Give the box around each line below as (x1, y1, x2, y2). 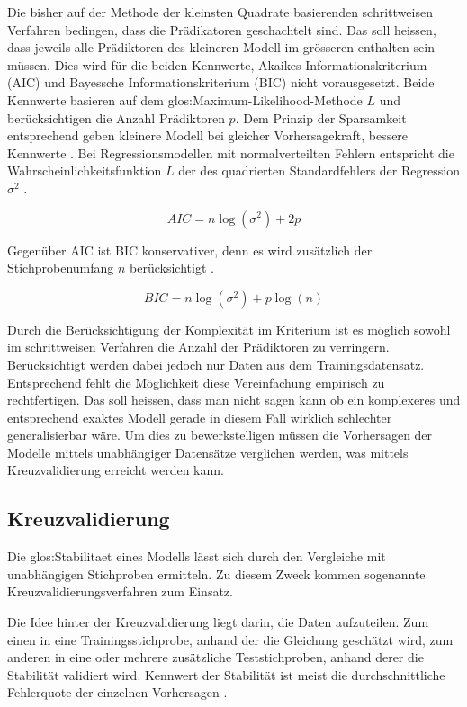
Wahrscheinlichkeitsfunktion (7, 161, 162, 180)
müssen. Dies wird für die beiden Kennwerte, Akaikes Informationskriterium (7, 55, 427, 74)
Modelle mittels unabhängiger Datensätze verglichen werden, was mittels (7, 443, 409, 461)
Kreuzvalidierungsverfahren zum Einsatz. (7, 582, 233, 601)
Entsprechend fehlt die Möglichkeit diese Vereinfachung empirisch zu (7, 372, 385, 391)
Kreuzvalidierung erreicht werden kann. (7, 461, 224, 479)
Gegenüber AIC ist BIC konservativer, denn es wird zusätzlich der (7, 240, 373, 259)
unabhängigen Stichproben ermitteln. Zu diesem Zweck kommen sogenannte (7, 564, 426, 583)
